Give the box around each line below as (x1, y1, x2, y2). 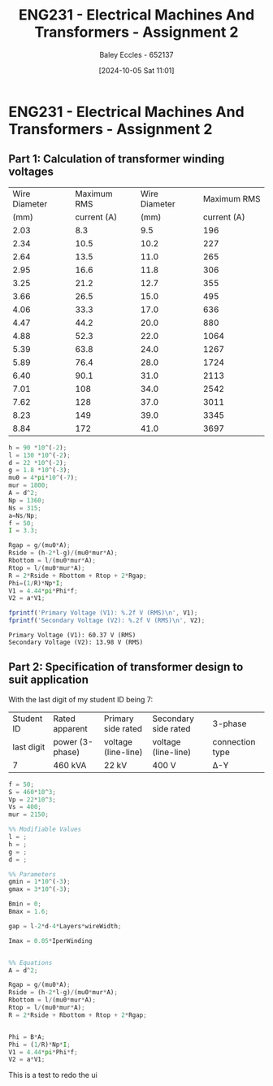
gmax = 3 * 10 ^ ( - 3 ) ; (8, 885, 71, 893)
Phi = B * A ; (8, 1032, 45, 1041)
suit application (8, 673, 89, 687)
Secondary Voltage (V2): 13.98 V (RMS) (8, 638, 144, 646)
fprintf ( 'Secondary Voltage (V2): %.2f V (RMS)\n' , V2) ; (8, 616, 206, 625)
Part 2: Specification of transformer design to (8, 660, 244, 674)
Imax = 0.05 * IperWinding (8, 936, 93, 945)
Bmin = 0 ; (8, 900, 42, 908)
